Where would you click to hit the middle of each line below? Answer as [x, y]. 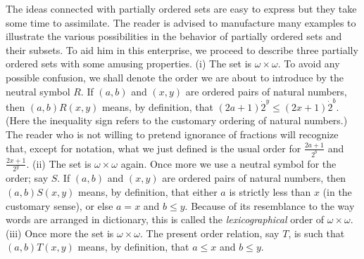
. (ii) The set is [59, 163]
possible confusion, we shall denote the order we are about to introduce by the [175, 77]
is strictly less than [270, 192]
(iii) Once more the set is [60, 233]
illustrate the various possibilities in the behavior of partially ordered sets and [174, 36]
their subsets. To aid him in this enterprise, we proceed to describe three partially [182, 49]
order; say [27, 178]
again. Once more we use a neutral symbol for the [228, 163]
